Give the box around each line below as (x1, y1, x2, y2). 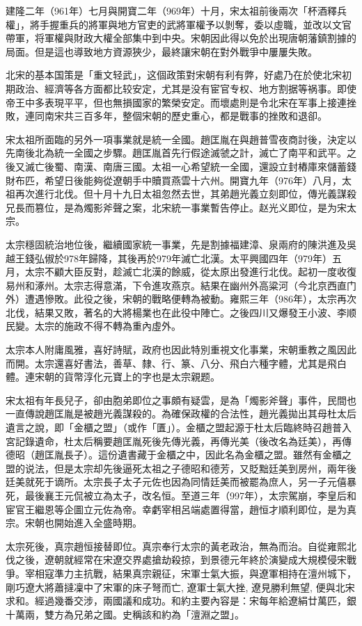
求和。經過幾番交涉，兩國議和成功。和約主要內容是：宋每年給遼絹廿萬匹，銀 (6, 593, 356, 608)
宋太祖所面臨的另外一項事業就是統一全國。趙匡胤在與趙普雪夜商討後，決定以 (6, 131, 356, 146)
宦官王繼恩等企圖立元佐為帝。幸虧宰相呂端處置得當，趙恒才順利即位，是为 (6, 501, 347, 516)
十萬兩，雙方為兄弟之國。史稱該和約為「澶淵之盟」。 (6, 607, 244, 621)
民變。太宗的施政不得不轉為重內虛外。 (6, 319, 181, 333)
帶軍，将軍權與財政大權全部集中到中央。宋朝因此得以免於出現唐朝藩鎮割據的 (6, 31, 356, 45)
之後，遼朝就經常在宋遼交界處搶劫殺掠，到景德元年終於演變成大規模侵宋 (15, 552, 347, 567)
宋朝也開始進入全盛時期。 (24, 515, 142, 530)
